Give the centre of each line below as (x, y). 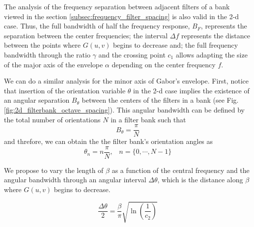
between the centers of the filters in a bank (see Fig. (160, 100)
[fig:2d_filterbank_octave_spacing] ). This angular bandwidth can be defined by (124, 109)
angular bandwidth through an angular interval (75, 180)
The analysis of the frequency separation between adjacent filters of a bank (117, 6)
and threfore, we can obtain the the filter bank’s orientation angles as (109, 141)
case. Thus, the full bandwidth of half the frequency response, (97, 26)
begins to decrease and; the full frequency (175, 45)
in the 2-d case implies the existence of (191, 90)
